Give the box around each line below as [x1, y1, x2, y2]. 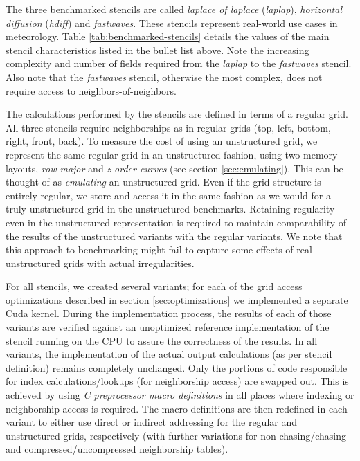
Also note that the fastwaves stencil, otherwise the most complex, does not [6, 69, 323, 84]
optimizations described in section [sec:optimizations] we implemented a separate [6, 292, 348, 307]
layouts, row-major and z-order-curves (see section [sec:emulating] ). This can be [6, 161, 343, 175]
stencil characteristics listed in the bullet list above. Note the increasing [6, 42, 309, 57]
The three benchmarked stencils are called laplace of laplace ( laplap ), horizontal [6, 2, 342, 16]
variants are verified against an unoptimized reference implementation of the [6, 320, 330, 334]
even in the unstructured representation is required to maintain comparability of [6, 215, 347, 229]
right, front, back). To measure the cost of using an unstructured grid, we [6, 134, 318, 148]
